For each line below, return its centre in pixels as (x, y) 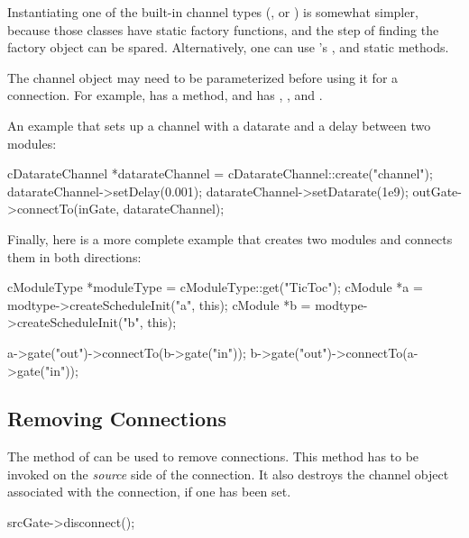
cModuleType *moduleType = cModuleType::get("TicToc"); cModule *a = (215, 287)
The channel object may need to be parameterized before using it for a (203, 77)
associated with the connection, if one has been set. (149, 492)
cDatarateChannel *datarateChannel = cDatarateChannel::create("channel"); (220, 173)
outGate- (437, 191)
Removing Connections (117, 419)
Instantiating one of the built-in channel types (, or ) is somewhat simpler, (213, 12)
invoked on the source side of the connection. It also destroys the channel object (228, 474)
